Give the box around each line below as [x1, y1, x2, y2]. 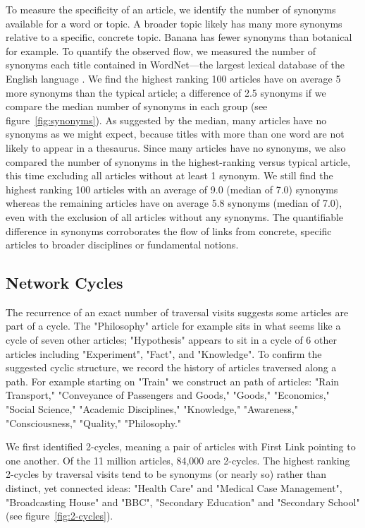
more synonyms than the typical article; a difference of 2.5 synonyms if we [6, 85, 326, 100]
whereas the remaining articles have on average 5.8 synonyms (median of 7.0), [6, 196, 342, 210]
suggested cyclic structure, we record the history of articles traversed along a [6, 360, 337, 375]
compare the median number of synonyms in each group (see [6, 99, 268, 114]
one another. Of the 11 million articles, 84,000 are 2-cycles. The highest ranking [6, 452, 350, 467]
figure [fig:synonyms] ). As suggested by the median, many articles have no [6, 112, 327, 127]
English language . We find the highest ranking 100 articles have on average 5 [6, 71, 341, 85]
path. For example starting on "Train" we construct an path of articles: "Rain [6, 373, 340, 388]
